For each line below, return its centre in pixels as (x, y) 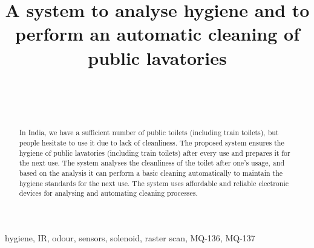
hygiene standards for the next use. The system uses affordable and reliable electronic (154, 183)
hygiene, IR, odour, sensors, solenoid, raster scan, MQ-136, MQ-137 (130, 238)
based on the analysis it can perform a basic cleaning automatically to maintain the (151, 173)
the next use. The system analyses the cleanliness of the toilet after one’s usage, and (152, 163)
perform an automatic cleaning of (157, 34)
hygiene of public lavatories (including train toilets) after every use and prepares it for (155, 152)
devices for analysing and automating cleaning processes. (108, 193)
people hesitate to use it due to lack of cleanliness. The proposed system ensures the (152, 143)
